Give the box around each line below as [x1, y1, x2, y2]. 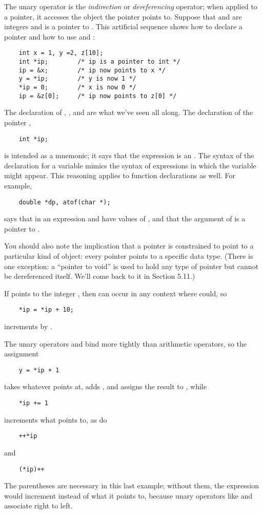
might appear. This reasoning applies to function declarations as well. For [4, 170, 236, 181]
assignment [4, 348, 39, 359]
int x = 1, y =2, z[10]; [18, 49, 104, 57]
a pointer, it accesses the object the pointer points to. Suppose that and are [4, 11, 242, 22]
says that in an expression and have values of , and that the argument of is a [4, 213, 246, 224]
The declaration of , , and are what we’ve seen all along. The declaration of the [4, 107, 253, 118]
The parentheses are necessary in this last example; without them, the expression [4, 480, 259, 491]
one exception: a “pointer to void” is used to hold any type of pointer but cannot [4, 260, 259, 271]
